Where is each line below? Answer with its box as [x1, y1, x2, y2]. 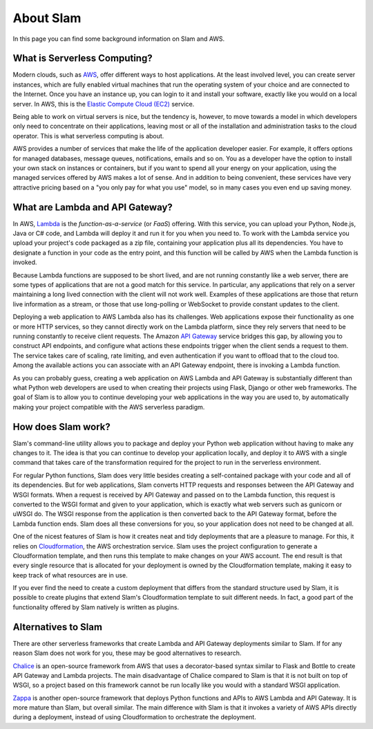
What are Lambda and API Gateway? [12, 201, 173, 213]
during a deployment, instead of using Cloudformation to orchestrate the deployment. [12, 713, 257, 721]
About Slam [12, 10, 82, 26]
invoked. [12, 258, 37, 266]
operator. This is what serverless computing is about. [12, 131, 164, 140]
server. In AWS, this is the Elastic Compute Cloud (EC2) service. [12, 100, 195, 108]
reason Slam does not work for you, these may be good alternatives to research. [12, 649, 242, 657]
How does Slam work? [12, 421, 111, 432]
